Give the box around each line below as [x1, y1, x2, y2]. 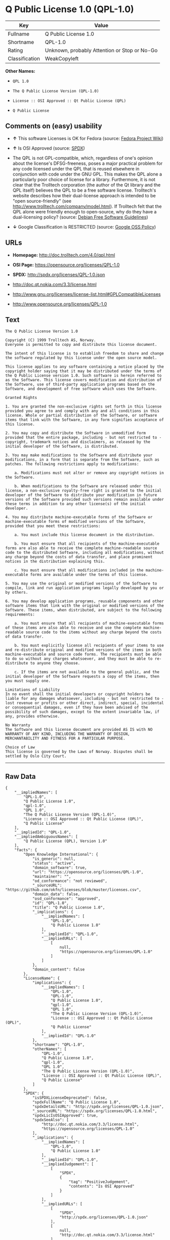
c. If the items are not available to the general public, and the [14, 670, 159, 675]
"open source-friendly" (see [12, 198, 72, 204]
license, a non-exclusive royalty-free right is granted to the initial [5, 488, 162, 494]
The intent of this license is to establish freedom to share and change [5, 351, 164, 356]
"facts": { [14, 848, 37, 853]
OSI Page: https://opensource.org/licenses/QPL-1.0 [12, 261, 120, 268]
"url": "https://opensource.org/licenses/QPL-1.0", [32, 870, 144, 875]
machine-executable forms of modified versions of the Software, [5, 519, 146, 524]
